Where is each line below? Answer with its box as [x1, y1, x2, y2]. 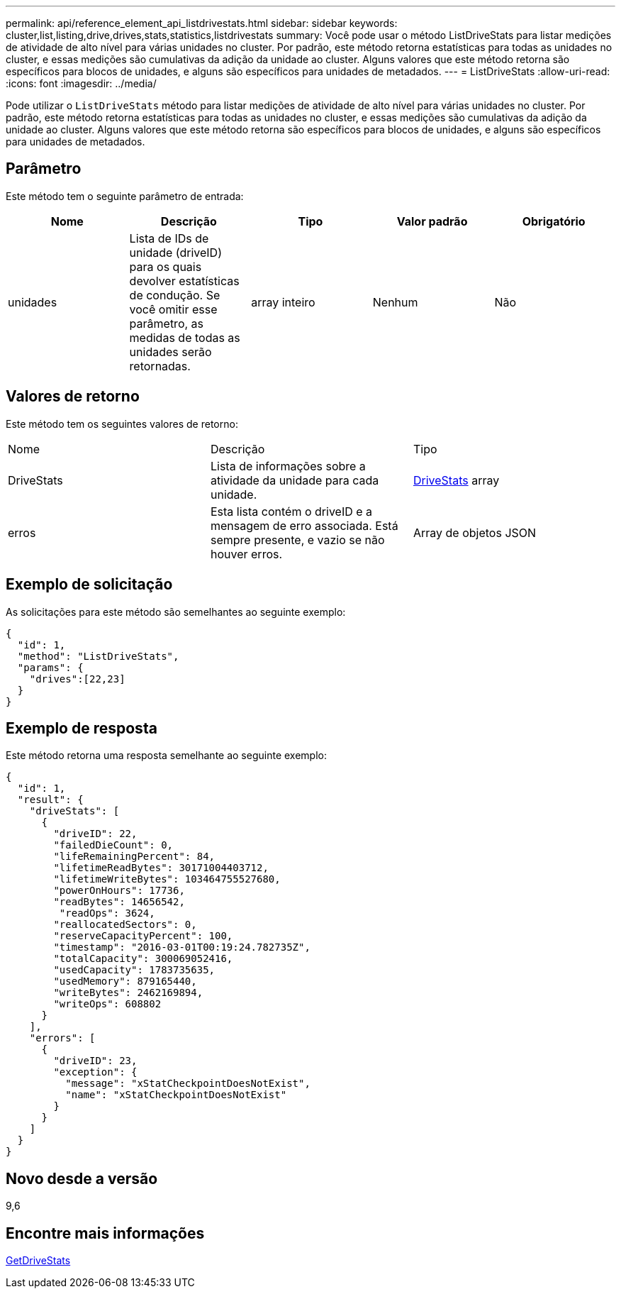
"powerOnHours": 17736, [53, 885, 185, 897]
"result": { [17, 794, 84, 806]
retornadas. [129, 358, 191, 373]
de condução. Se [129, 287, 220, 302]
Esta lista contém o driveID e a [210, 504, 373, 519]
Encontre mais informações [6, 1224, 205, 1242]
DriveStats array [413, 472, 500, 487]
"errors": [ [29, 1032, 96, 1044]
